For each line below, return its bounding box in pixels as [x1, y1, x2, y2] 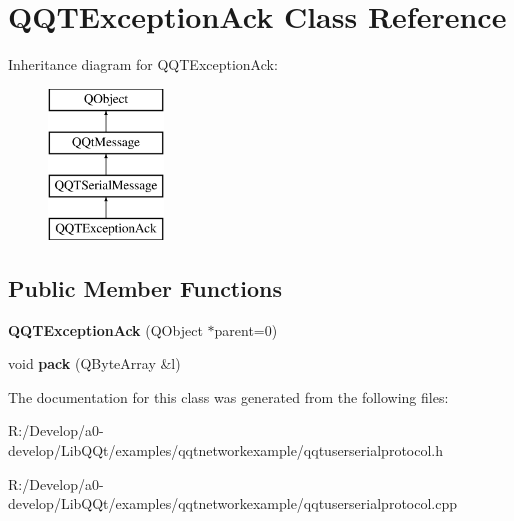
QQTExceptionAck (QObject [8, 319, 203, 340]
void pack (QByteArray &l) [8, 353, 181, 374]
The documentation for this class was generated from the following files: [8, 386, 449, 407]
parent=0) [214, 319, 278, 340]
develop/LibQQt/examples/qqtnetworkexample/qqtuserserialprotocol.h [8, 440, 444, 461]
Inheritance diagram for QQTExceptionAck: [8, 54, 278, 75]
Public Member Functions [8, 272, 282, 303]
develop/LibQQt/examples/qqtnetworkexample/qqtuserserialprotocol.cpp [8, 493, 458, 514]
